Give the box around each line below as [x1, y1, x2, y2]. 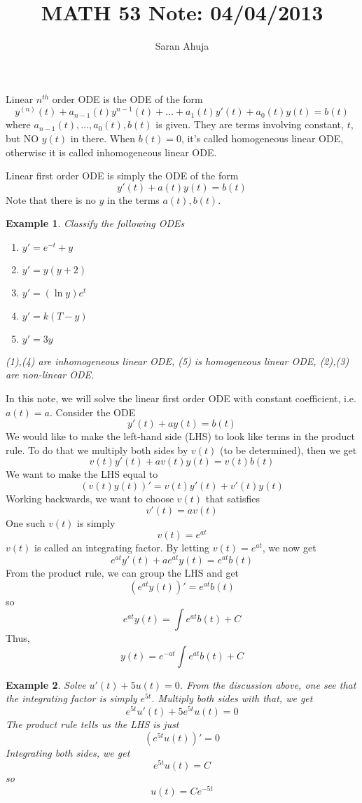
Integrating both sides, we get [6, 745, 130, 760]
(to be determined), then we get [220, 442, 357, 457]
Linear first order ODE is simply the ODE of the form [6, 168, 239, 183]
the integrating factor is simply [6, 691, 137, 706]
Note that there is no [6, 192, 96, 207]
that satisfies [205, 491, 260, 506]
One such [6, 515, 46, 530]
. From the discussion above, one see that [179, 677, 356, 692]
